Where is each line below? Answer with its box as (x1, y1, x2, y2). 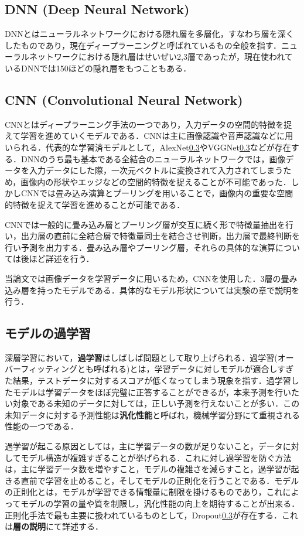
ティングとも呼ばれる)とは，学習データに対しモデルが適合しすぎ (45, 363, 294, 375)
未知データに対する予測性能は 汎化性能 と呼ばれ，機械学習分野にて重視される (5, 408, 300, 421)
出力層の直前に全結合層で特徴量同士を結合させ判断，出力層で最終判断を (21, 230, 300, 242)
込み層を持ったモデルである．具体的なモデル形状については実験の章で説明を (5, 284, 300, 296)
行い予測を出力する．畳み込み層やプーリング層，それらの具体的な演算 (5, 241, 275, 253)
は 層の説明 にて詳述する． (5, 520, 103, 532)
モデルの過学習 (5, 324, 91, 342)
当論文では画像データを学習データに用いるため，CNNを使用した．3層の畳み (5, 272, 298, 284)
